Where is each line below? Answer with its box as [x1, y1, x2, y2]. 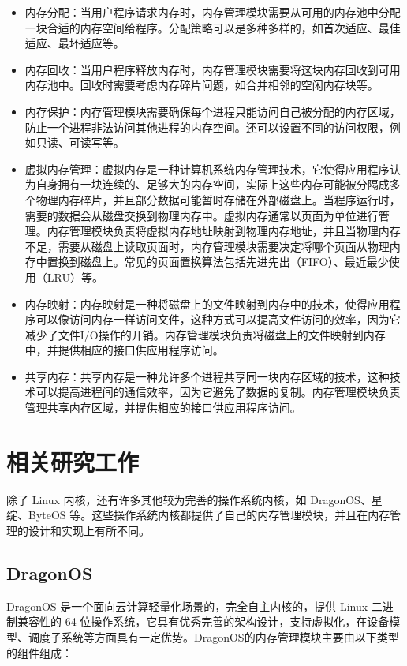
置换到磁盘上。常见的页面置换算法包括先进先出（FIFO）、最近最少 [47, 253, 389, 270]
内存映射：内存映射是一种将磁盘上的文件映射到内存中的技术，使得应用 [24, 295, 390, 312]
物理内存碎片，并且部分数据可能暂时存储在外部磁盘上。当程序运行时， [35, 191, 401, 208]
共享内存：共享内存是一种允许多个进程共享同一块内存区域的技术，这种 [24, 368, 390, 384]
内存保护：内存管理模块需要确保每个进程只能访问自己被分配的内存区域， [24, 103, 401, 119]
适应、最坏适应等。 [24, 35, 125, 51]
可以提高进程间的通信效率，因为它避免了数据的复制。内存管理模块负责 [35, 384, 401, 400]
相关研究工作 [6, 445, 140, 477]
